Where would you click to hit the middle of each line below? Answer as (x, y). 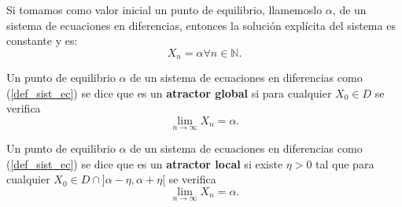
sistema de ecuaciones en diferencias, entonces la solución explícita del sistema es (201, 25)
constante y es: (42, 41)
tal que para (345, 163)
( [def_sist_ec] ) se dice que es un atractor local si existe (145, 163)
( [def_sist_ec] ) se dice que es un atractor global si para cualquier (169, 92)
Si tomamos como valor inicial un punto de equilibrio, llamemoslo (164, 9)
